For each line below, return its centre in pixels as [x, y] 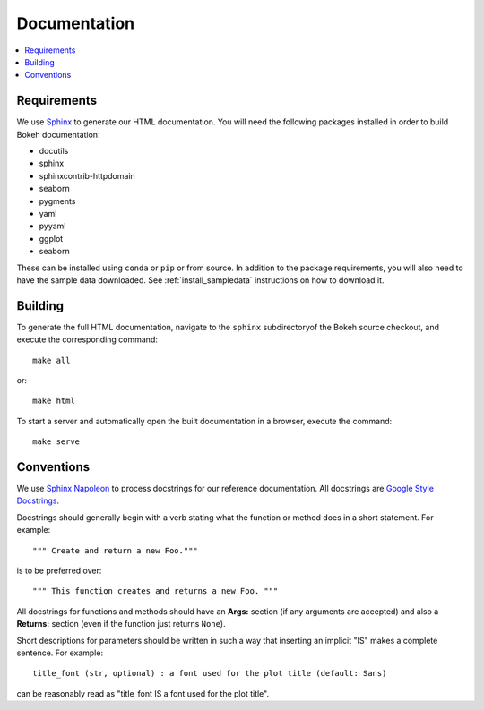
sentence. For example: [60, 653]
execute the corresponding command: [87, 339]
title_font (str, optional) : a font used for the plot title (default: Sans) [210, 673]
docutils [54, 151]
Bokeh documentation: [58, 134]
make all [52, 360]
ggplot [51, 238]
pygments [57, 201]
